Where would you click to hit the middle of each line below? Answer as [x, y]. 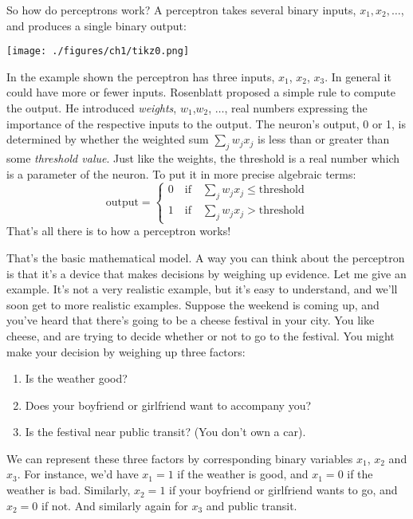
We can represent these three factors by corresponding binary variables [180, 458]
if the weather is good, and [243, 474]
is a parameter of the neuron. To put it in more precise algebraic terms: [181, 173]
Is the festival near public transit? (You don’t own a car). [165, 432]
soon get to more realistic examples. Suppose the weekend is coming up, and [193, 304]
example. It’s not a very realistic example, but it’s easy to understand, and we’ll [202, 289]
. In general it [358, 76]
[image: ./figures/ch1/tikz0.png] [98, 51]
